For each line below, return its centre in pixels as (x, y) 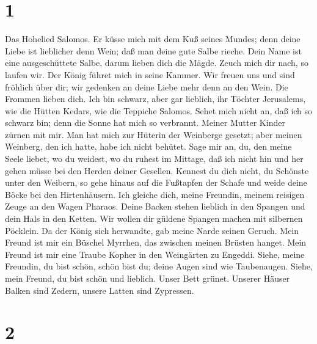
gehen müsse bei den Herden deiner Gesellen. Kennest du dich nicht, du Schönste (157, 170)
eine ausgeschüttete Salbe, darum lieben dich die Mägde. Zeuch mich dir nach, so (157, 63)
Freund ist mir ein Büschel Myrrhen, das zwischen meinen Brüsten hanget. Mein (156, 242)
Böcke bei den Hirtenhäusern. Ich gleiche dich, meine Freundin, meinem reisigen (155, 194)
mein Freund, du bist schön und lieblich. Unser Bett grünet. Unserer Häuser (148, 278)
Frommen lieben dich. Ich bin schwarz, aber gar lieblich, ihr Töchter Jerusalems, (155, 99)
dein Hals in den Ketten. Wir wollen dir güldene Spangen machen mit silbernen (154, 218)
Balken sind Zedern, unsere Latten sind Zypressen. (100, 290)
